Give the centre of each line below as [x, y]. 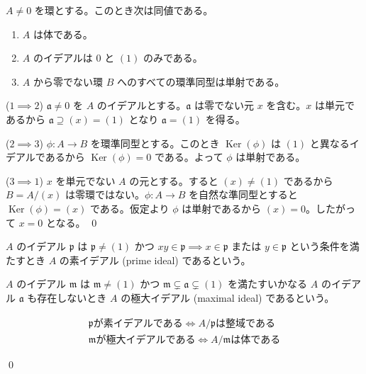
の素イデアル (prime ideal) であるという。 [155, 260]
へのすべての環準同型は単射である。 [201, 81]
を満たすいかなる [268, 284]
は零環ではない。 [105, 194]
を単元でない [85, 180]
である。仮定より [129, 208]
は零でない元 [224, 105]
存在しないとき [72, 297]
